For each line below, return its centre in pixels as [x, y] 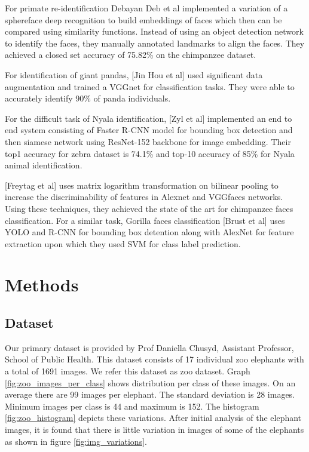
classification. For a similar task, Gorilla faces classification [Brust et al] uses [145, 220]
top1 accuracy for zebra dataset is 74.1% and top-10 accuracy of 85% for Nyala [150, 153]
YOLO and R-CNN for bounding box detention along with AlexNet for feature [149, 232]
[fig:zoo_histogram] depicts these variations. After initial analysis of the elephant [153, 418]
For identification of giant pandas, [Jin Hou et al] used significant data [134, 74]
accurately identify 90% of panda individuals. [88, 98]
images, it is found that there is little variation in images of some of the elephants [154, 430]
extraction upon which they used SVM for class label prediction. [123, 243]
